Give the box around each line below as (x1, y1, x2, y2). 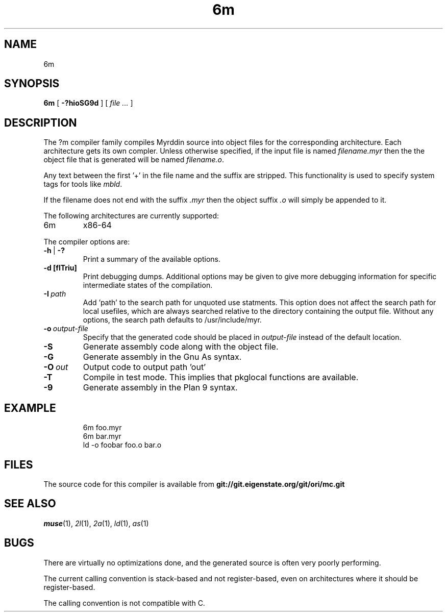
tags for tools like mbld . (43, 180, 122, 189)
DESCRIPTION (4, 116, 77, 129)
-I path (43, 289, 66, 299)
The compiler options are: (43, 237, 130, 247)
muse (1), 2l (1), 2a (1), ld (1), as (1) (43, 519, 149, 528)
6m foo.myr (83, 423, 122, 432)
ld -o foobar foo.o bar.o (83, 440, 162, 450)
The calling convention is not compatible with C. (43, 598, 205, 607)
